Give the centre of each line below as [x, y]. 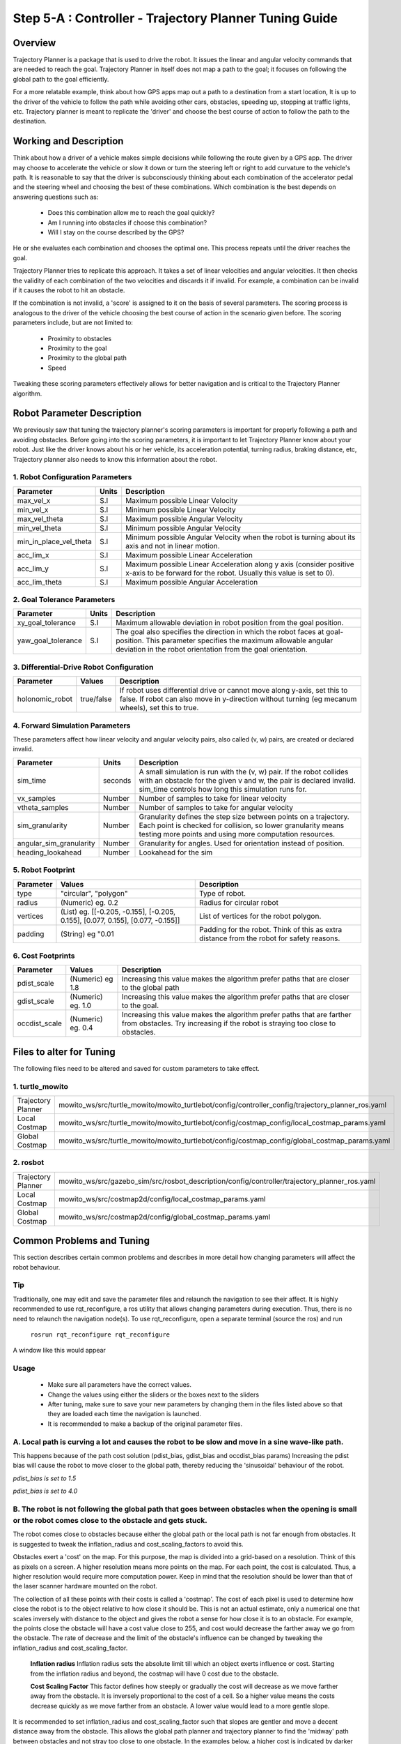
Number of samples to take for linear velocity [213, 798]
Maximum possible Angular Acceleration [192, 582]
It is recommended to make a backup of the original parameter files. [145, 1424]
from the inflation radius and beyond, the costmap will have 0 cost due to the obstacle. [155, 1674]
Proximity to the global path [87, 358]
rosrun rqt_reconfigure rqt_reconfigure [100, 1335]
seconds [117, 780]
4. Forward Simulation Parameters [72, 726]
